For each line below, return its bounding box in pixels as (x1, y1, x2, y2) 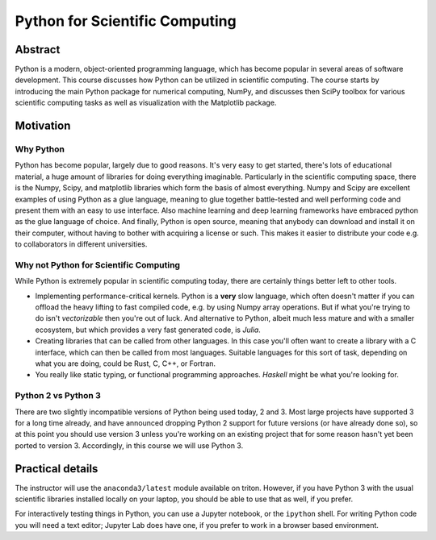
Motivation (15, 119, 71, 133)
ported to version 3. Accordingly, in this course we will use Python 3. (15, 440, 244, 451)
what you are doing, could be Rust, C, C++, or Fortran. (35, 359, 216, 368)
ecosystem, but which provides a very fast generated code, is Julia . (35, 325, 262, 334)
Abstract (15, 43, 61, 56)
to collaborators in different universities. (15, 239, 148, 249)
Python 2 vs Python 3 (15, 390, 101, 401)
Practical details (15, 462, 99, 476)
